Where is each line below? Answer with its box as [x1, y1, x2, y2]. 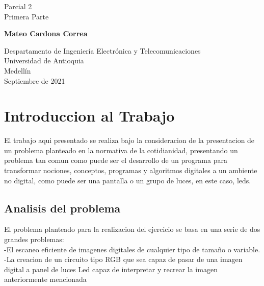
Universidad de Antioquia [4, 55, 84, 66]
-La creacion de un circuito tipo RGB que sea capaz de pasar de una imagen [4, 254, 243, 265]
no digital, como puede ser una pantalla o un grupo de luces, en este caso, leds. [4, 175, 251, 185]
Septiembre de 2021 [4, 75, 65, 86]
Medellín [4, 65, 31, 76]
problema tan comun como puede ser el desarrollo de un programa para [4, 155, 227, 165]
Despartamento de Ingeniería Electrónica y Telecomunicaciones [4, 45, 201, 56]
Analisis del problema [4, 200, 121, 216]
